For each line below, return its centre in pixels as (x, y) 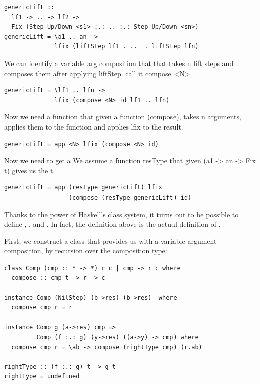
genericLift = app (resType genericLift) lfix (83, 188)
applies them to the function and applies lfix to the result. (94, 126)
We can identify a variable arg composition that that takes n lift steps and (119, 63)
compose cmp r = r (42, 308)
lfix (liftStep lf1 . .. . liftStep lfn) (126, 47)
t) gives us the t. (30, 170)
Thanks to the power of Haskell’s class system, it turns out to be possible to (121, 214)
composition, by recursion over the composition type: (86, 251)
